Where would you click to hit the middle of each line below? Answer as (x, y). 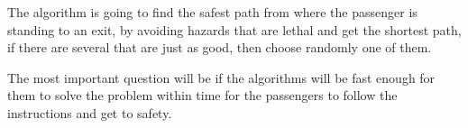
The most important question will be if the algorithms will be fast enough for (221, 77)
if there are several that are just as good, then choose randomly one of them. (220, 47)
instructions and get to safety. (90, 112)
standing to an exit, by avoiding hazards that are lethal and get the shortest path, (234, 29)
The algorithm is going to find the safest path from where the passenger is (212, 12)
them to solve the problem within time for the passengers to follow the (202, 95)
